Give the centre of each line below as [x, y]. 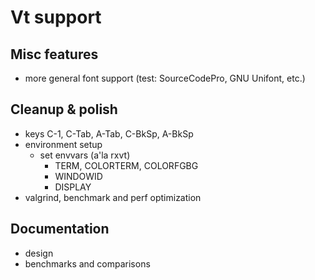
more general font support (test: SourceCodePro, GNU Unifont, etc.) [165, 78]
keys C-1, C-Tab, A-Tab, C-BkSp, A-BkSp [109, 133]
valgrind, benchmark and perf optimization [113, 197]
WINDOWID [78, 176]
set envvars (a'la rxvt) [85, 155]
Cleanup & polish [64, 109]
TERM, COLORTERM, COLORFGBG [126, 165]
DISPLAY [73, 187]
